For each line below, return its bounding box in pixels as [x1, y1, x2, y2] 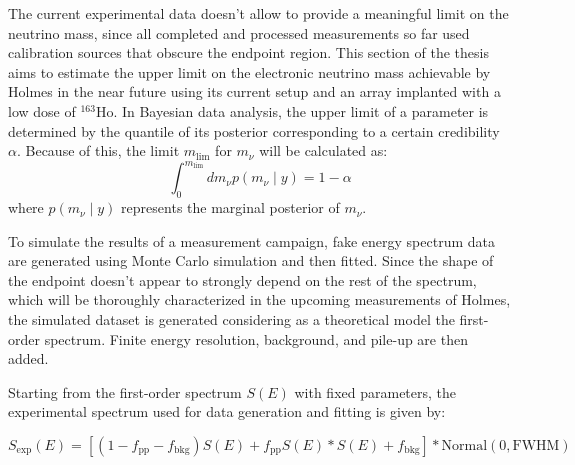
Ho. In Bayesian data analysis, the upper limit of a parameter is [95, 100, 489, 121]
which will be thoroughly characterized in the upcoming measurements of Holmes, [8, 289, 511, 310]
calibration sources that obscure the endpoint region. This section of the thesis [8, 42, 489, 63]
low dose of [8, 100, 76, 121]
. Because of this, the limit [16, 140, 180, 161]
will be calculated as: [259, 140, 388, 161]
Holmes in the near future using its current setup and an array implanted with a [8, 81, 501, 102]
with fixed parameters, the [294, 381, 457, 402]
